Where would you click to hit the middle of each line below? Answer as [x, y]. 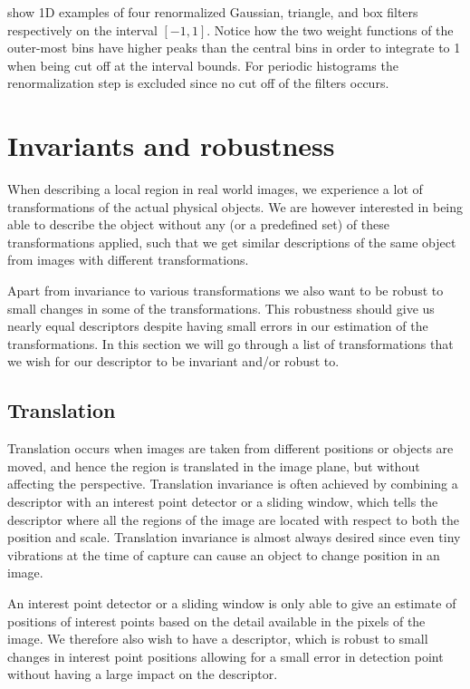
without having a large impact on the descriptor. [143, 674]
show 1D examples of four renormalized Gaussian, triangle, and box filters [213, 12]
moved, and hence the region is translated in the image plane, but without [214, 466]
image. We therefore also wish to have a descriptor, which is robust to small [218, 639]
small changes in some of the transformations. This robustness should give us [221, 308]
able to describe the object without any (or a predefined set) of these [198, 224]
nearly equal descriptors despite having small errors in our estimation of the [218, 326]
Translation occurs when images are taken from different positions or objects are [230, 448]
